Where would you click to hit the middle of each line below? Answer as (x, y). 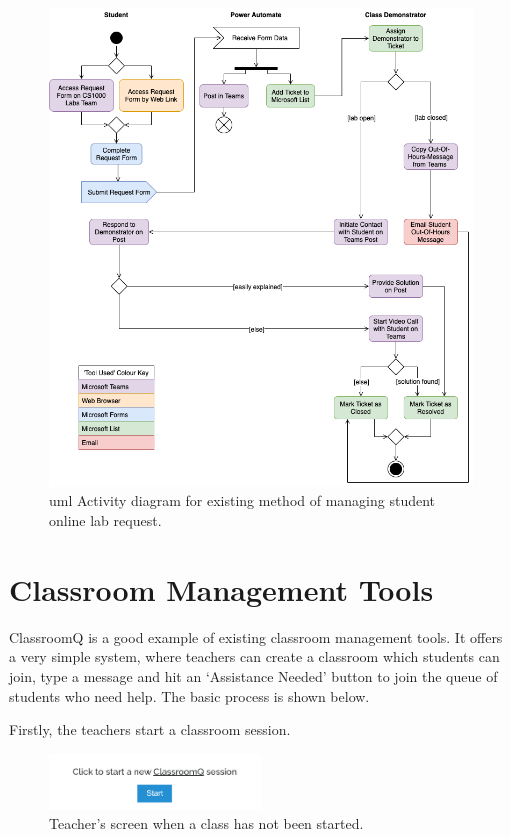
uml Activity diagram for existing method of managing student (242, 500)
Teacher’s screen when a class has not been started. (206, 823)
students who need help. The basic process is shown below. (189, 695)
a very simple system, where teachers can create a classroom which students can (254, 656)
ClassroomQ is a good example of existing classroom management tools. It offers (256, 636)
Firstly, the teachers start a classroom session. (150, 729)
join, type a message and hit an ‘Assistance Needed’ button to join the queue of (253, 675)
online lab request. (105, 520)
